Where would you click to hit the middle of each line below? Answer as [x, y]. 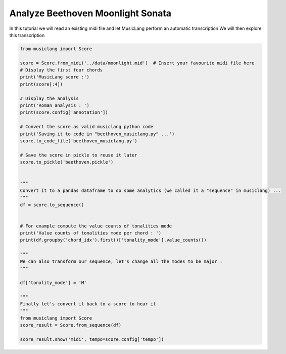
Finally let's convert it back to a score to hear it [88, 304]
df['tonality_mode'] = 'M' [53, 283]
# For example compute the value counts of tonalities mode [96, 226]
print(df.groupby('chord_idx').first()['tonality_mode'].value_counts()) [113, 240]
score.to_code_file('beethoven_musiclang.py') [79, 141]
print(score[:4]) [41, 84]
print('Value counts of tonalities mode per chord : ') [91, 233]
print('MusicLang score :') [55, 77]
